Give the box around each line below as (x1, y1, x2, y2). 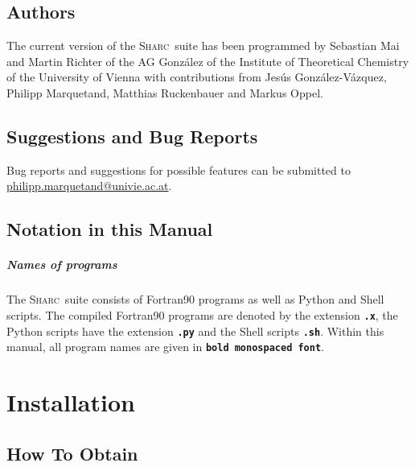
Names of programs (6, 256, 117, 273)
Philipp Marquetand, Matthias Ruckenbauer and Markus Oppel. (6, 84, 323, 101)
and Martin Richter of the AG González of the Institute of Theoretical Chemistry (6, 52, 409, 69)
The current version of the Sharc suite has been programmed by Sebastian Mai (6, 37, 400, 54)
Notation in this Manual (6, 217, 213, 242)
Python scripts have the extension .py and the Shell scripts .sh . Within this (6, 322, 384, 339)
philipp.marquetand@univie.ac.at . (6, 177, 172, 194)
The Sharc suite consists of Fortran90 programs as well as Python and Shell (6, 291, 384, 308)
